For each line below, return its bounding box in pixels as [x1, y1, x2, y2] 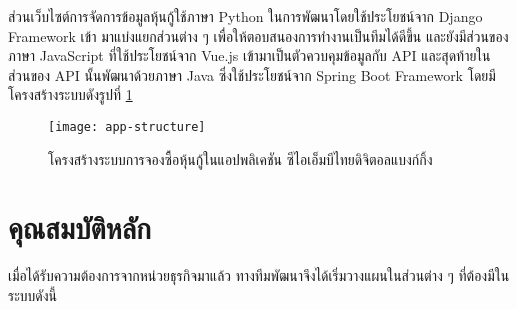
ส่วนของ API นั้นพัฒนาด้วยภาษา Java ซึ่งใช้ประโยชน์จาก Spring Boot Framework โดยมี [8, 64, 496, 85]
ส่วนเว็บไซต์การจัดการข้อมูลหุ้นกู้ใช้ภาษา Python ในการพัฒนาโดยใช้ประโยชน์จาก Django [8, 6, 483, 26]
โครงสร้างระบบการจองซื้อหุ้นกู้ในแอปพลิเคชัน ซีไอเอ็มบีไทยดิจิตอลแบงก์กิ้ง [48, 148, 433, 169]
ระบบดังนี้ [8, 284, 58, 305]
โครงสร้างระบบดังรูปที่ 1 [8, 84, 133, 105]
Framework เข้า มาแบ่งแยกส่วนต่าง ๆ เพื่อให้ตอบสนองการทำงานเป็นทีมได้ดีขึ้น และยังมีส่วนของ [8, 25, 509, 46]
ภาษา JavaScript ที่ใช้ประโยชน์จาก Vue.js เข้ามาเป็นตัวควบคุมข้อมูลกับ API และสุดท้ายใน [8, 45, 491, 66]
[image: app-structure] [48, 119, 206, 134]
